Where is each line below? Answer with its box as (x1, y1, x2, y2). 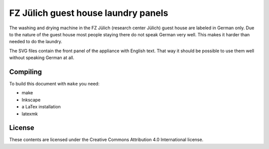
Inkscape (21, 97, 41, 103)
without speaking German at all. (9, 55, 75, 61)
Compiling (9, 68, 42, 76)
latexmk (21, 111, 38, 117)
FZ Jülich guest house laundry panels (9, 7, 168, 18)
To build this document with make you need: (9, 81, 100, 87)
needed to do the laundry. (9, 39, 62, 45)
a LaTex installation (21, 104, 61, 110)
